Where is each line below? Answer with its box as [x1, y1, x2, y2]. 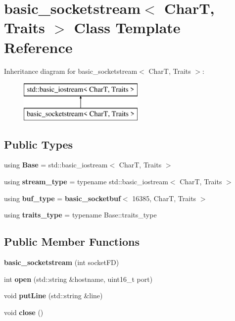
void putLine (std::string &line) [4, 290, 103, 301]
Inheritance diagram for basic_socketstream [4, 65, 138, 76]
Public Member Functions [4, 234, 140, 249]
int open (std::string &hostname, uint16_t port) [4, 273, 153, 284]
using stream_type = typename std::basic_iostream [4, 176, 168, 187]
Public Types [4, 136, 73, 152]
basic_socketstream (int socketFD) [4, 257, 119, 267]
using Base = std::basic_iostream [4, 160, 108, 170]
